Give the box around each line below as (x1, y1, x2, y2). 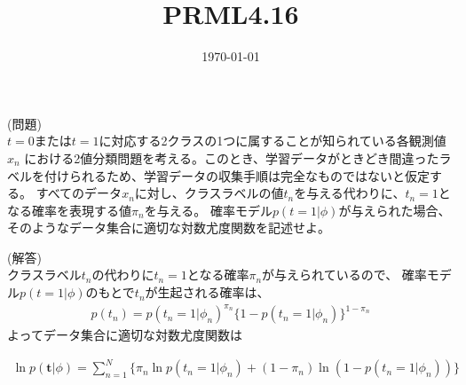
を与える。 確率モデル (144, 200, 272, 219)
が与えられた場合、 (338, 200, 451, 219)
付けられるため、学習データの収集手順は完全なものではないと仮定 (43, 166, 430, 185)
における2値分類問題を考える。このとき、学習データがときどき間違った (24, 148, 439, 167)
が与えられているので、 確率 (262, 265, 427, 284)
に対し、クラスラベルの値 (134, 184, 284, 202)
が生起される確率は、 (145, 283, 270, 302)
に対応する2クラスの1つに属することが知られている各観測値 (99, 131, 446, 150)
